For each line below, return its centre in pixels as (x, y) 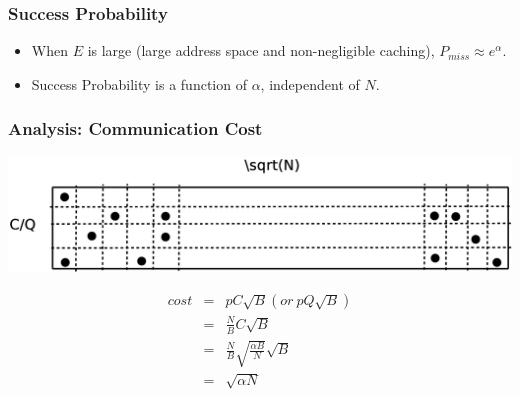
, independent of (310, 83)
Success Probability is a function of (139, 83)
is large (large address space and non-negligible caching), (261, 50)
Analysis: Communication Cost (135, 128)
